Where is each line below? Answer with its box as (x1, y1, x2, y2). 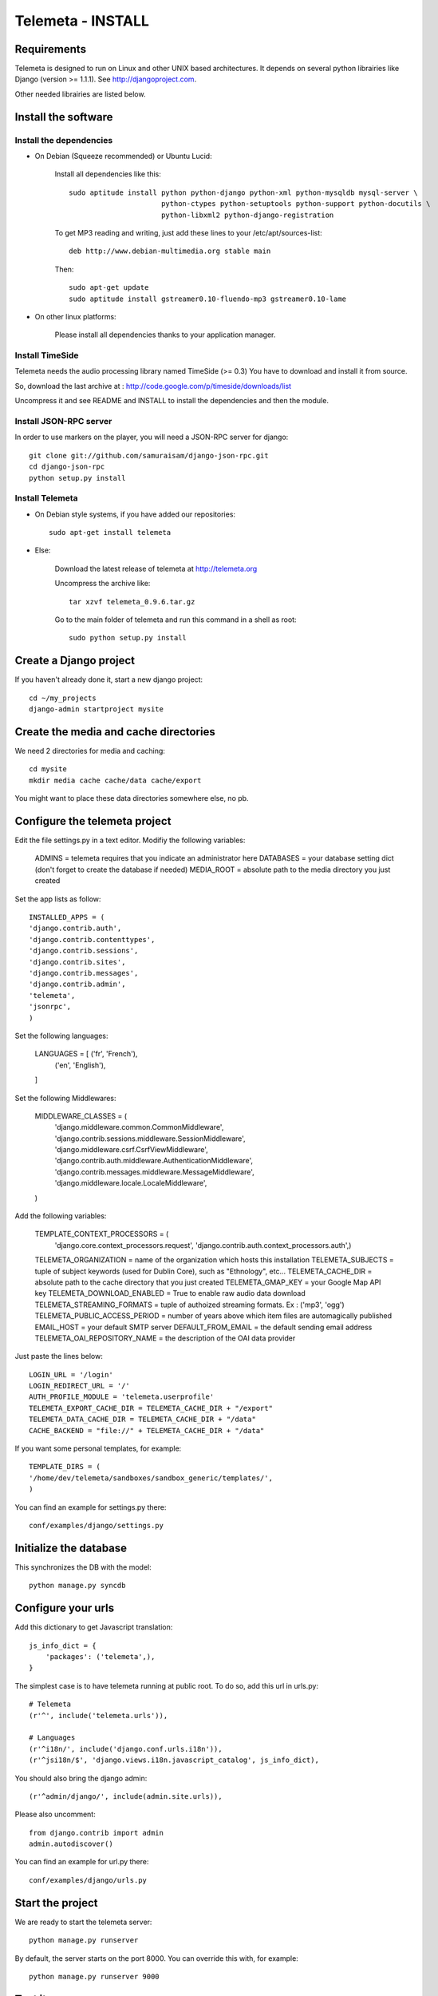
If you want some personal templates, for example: (14, 1444, 182, 1453)
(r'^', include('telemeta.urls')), (29, 1711, 168, 1720)
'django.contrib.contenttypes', (29, 935, 156, 944)
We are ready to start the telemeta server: (14, 1917, 152, 1927)
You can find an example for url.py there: (14, 1857, 149, 1867)
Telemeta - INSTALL (14, 12, 149, 30)
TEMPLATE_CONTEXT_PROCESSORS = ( (34, 1230, 169, 1239)
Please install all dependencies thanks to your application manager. (54, 330, 276, 339)
